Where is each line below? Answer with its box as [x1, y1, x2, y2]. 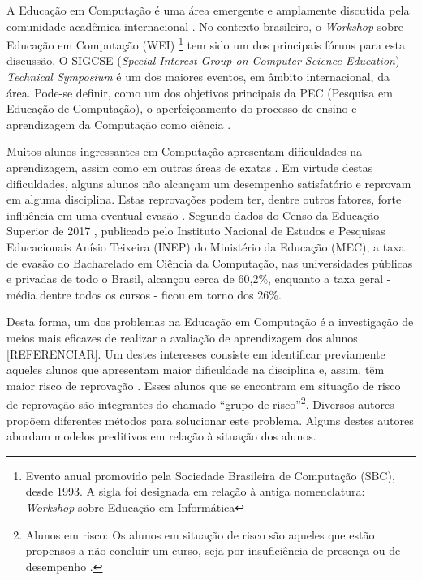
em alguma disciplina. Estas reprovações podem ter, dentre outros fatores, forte [6, 191, 402, 208]
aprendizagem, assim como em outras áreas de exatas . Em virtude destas [6, 159, 373, 175]
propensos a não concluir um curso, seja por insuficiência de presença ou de [25, 542, 401, 559]
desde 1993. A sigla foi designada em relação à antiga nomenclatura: [25, 483, 365, 500]
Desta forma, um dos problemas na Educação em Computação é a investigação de [6, 313, 414, 330]
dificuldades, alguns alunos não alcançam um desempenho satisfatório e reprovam [6, 174, 411, 191]
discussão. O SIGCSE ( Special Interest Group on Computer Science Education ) [6, 52, 400, 69]
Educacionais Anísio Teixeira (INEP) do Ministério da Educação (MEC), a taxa [6, 238, 405, 255]
